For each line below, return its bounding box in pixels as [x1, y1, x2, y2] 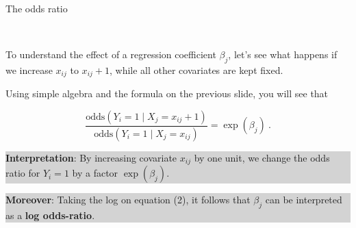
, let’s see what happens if [228, 47, 338, 62]
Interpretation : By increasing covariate [5, 150, 177, 164]
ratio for [5, 166, 40, 180]
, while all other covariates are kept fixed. [109, 62, 283, 77]
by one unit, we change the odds [194, 150, 330, 164]
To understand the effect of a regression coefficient [5, 47, 216, 62]
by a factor [72, 166, 118, 180]
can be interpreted [265, 192, 342, 207]
